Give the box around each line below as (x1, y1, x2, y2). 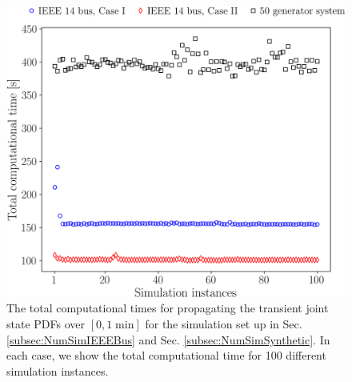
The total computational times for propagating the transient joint (6, 300, 329, 316)
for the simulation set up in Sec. (145, 315, 302, 332)
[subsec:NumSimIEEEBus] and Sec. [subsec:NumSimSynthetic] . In (6, 331, 330, 348)
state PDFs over (6, 315, 85, 332)
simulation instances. (6, 362, 109, 379)
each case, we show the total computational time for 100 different (6, 347, 326, 364)
